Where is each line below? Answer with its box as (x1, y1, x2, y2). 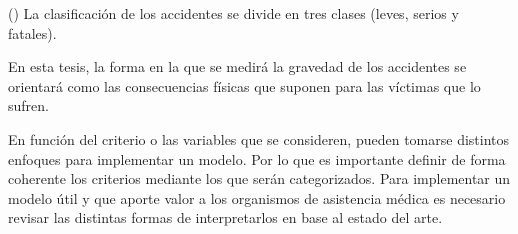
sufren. (8, 95, 49, 116)
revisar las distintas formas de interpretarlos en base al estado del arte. (8, 207, 443, 228)
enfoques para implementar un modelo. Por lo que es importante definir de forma (8, 148, 506, 169)
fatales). (8, 22, 57, 43)
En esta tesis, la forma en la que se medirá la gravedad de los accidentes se (8, 56, 467, 77)
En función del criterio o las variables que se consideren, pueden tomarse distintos (8, 128, 510, 149)
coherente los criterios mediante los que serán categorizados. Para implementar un (8, 168, 511, 189)
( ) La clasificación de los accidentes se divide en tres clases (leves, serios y (8, 3, 459, 23)
